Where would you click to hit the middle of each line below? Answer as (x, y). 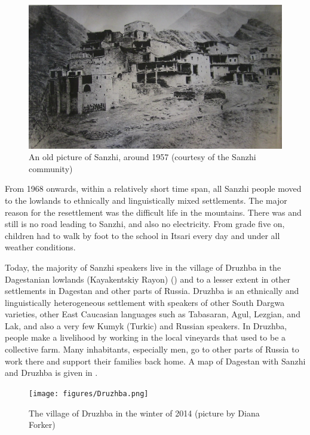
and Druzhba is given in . (51, 373)
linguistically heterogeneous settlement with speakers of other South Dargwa (145, 302)
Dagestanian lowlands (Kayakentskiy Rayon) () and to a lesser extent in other (148, 279)
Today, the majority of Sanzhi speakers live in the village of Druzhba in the (143, 267)
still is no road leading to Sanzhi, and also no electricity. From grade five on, (145, 224)
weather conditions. (40, 247)
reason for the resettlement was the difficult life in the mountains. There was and (153, 212)
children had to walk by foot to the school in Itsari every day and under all (142, 235)
